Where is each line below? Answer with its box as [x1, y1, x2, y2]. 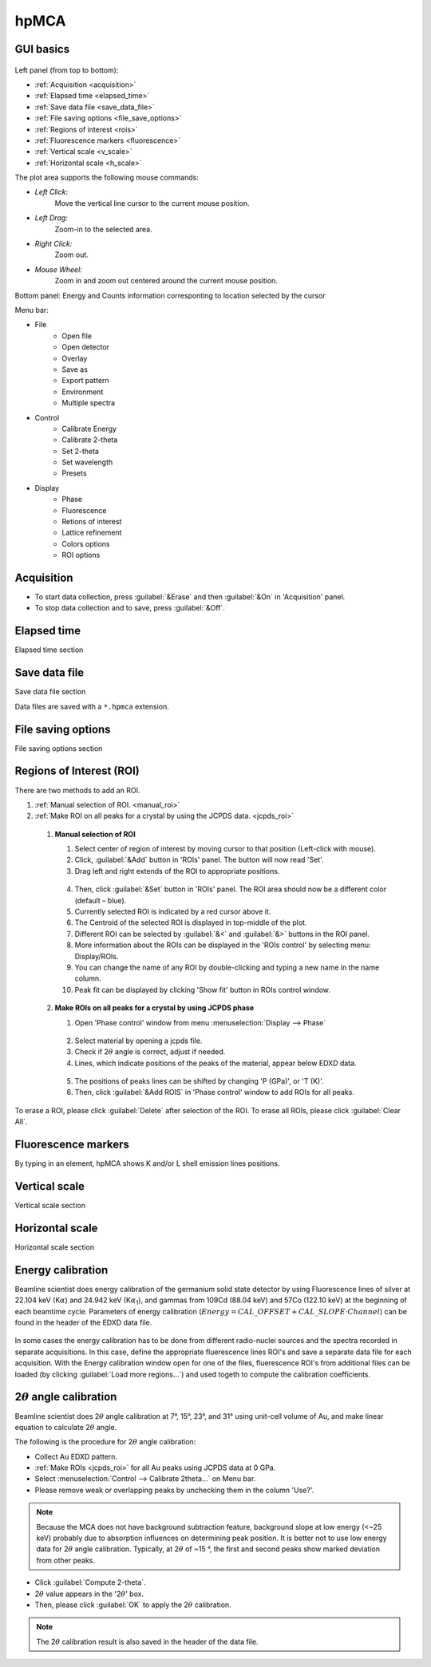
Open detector [61, 342, 110, 352]
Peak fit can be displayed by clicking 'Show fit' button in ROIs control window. [74, 985, 331, 994]
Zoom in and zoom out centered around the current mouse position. [54, 276, 279, 286]
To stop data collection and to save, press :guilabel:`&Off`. [34, 603, 225, 613]
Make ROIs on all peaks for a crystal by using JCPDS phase [54, 1003, 255, 1013]
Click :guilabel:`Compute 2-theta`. [34, 1578, 147, 1587]
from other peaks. [36, 1555, 96, 1565]
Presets [61, 468, 87, 478]
